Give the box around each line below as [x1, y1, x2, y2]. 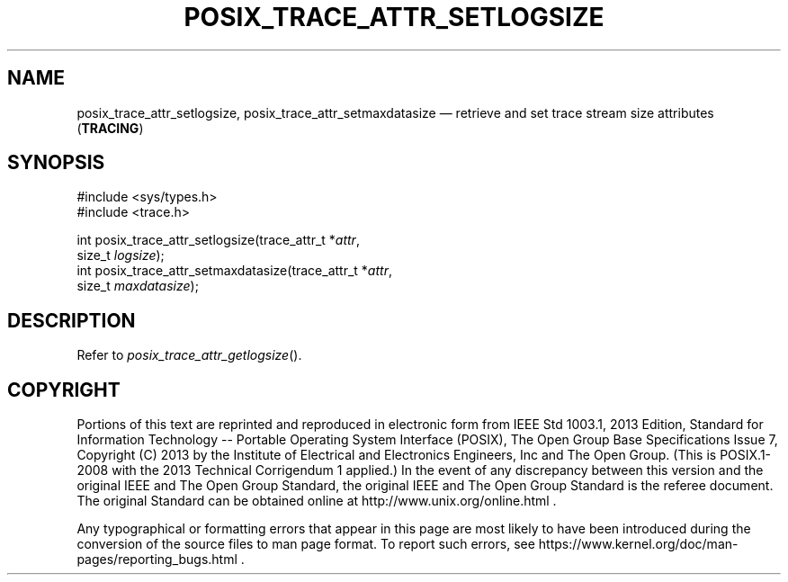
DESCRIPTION [7, 309, 136, 332]
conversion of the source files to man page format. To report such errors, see [76, 536, 535, 552]
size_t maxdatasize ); [76, 278, 199, 294]
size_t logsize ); [76, 247, 165, 264]
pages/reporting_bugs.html [76, 551, 237, 568]
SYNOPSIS [7, 151, 105, 175]
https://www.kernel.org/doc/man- [538, 536, 739, 552]
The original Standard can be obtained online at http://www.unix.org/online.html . [76, 493, 557, 509]
